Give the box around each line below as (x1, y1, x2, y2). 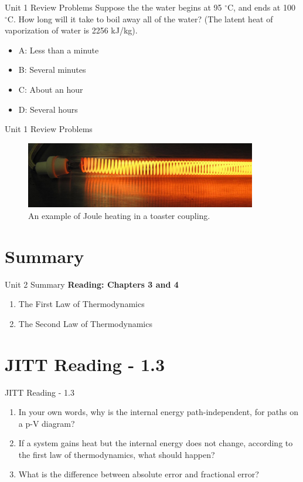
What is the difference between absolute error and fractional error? (18, 468, 259, 480)
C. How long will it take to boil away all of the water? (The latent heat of (7, 12, 273, 25)
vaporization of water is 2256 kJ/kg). (5, 24, 138, 36)
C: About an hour (18, 83, 83, 95)
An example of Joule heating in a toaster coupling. (28, 209, 210, 221)
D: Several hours (18, 103, 78, 115)
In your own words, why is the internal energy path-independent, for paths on (18, 406, 299, 418)
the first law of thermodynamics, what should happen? (18, 448, 215, 460)
